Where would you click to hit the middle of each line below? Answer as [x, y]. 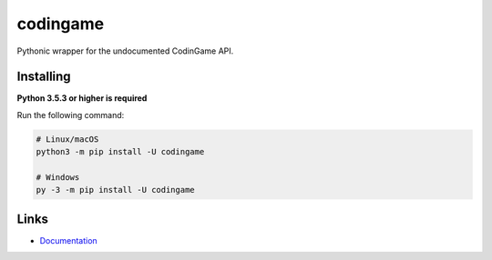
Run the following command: [71, 115]
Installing [44, 77]
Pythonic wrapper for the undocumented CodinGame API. [125, 51]
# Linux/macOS [67, 139]
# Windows [58, 177]
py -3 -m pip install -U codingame [115, 190]
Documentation [68, 240]
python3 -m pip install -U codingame [120, 152]
